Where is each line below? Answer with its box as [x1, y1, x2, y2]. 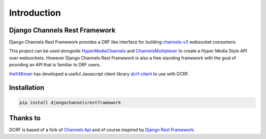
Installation [9, 83, 44, 92]
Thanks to [9, 114, 41, 122]
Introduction [9, 7, 61, 18]
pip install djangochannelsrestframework [19, 100, 121, 105]
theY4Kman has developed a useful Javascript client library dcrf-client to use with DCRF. [9, 71, 190, 77]
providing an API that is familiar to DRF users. [9, 62, 101, 68]
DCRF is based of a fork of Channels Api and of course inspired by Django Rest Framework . [9, 127, 196, 133]
